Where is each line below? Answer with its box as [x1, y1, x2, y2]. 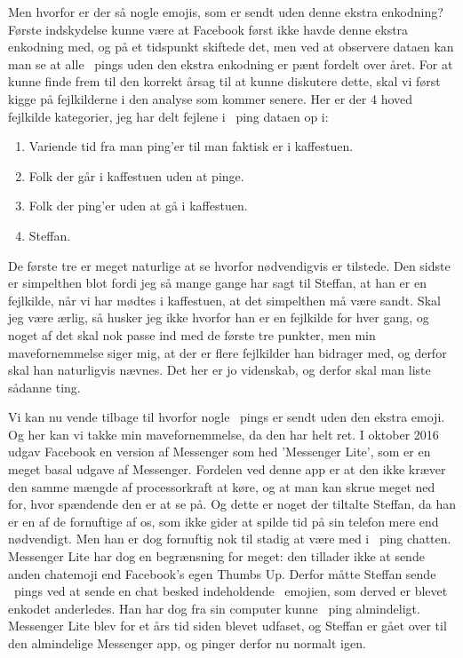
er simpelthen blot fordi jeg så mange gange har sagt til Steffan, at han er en [8, 274, 427, 292]
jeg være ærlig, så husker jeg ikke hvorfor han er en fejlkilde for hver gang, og [8, 308, 429, 327]
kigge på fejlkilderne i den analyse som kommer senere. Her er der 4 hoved [8, 89, 413, 107]
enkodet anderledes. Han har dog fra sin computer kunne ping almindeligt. [8, 599, 420, 617]
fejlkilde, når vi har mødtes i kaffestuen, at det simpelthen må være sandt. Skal [8, 290, 441, 309]
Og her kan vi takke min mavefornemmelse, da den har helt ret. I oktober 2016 [8, 424, 439, 443]
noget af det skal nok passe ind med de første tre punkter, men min [8, 325, 376, 344]
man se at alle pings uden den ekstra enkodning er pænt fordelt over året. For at [8, 54, 453, 73]
